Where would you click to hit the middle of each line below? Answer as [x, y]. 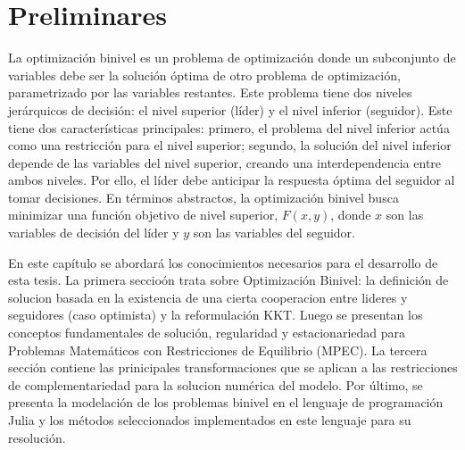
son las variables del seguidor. [274, 233]
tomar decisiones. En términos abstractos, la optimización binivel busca [203, 197]
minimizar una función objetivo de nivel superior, [143, 215]
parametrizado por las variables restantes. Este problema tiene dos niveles [210, 92]
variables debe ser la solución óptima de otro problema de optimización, [204, 75]
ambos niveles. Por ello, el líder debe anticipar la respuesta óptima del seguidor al [232, 180]
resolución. [37, 437]
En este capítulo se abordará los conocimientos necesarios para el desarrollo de [223, 262]
